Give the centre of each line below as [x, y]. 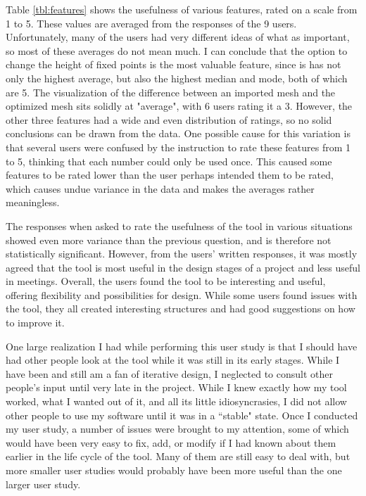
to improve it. [35, 323]
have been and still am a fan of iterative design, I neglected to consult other [170, 373]
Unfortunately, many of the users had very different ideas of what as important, [178, 37]
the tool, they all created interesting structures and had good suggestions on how [181, 309]
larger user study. [43, 484]
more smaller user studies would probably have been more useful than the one [174, 470]
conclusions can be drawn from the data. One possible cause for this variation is [178, 133]
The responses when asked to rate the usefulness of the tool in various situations [179, 225]
